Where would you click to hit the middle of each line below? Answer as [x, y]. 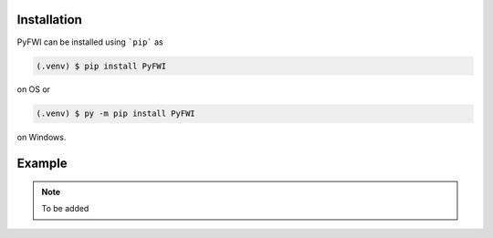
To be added [65, 209]
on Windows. [42, 138]
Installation [49, 20]
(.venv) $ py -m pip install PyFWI [115, 114]
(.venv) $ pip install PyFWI [101, 66]
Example [42, 164]
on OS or [33, 89]
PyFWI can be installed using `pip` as [90, 42]
